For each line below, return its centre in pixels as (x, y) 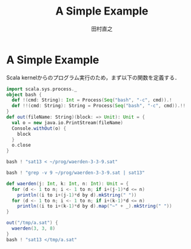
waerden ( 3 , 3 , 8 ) (34, 228)
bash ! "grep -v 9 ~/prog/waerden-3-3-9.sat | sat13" (76, 173)
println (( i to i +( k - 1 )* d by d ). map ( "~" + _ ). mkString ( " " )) (95, 206)
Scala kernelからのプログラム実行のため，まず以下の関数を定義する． (93, 78)
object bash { (24, 95)
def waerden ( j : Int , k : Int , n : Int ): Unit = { (68, 184)
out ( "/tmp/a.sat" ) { (32, 223)
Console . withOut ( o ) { (39, 128)
